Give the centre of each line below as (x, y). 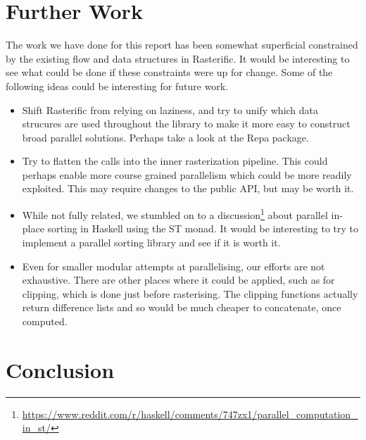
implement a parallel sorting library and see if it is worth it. (151, 242)
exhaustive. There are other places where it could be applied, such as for (178, 280)
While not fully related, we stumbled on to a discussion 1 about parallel (175, 214)
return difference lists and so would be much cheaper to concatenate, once (182, 307)
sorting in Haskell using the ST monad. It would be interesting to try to (203, 228)
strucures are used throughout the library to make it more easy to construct (186, 124)
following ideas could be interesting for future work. (117, 86)
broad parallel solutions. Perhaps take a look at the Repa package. (165, 137)
